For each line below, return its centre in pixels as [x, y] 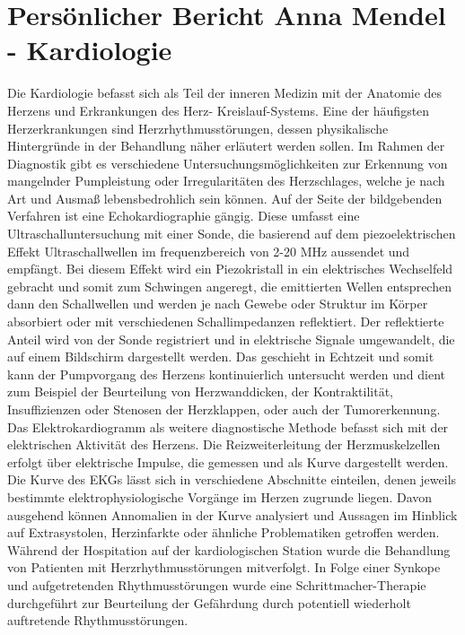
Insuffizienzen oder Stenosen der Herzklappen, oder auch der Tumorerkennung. [224, 409]
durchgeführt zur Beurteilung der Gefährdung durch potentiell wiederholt [209, 602]
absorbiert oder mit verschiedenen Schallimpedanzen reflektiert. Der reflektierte [226, 322]
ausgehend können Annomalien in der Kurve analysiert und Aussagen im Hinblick [232, 514]
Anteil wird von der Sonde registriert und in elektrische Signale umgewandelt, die [231, 339]
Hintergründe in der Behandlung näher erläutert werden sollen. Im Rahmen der [226, 146]
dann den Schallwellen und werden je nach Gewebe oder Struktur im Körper [218, 304]
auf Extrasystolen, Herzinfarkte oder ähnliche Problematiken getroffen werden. [224, 532]
